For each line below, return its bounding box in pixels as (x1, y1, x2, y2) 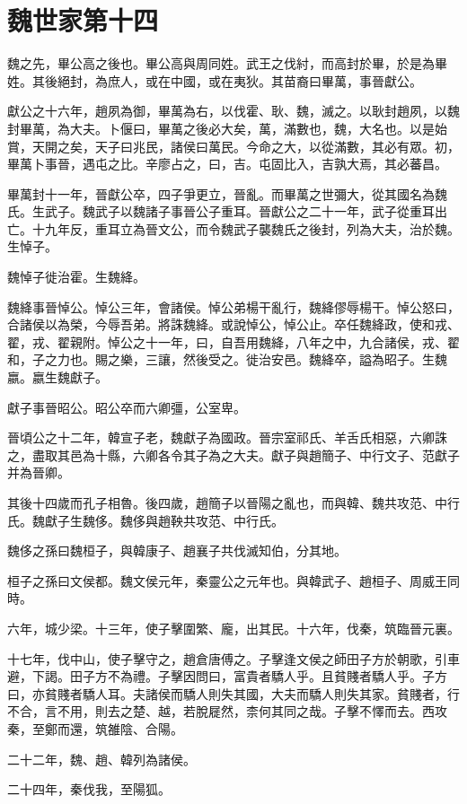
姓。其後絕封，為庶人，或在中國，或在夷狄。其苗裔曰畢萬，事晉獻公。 (7, 71, 422, 90)
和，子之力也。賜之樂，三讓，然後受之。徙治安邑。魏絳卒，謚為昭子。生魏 (7, 350, 447, 369)
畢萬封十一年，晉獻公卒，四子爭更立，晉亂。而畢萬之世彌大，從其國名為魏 (7, 184, 447, 203)
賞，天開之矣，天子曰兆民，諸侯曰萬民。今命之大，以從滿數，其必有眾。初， (7, 136, 460, 155)
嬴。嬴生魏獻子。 (7, 368, 108, 387)
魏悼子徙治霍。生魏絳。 (7, 267, 145, 286)
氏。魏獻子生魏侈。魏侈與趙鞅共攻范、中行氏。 (7, 511, 284, 529)
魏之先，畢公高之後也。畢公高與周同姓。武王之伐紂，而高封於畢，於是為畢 (7, 54, 447, 73)
